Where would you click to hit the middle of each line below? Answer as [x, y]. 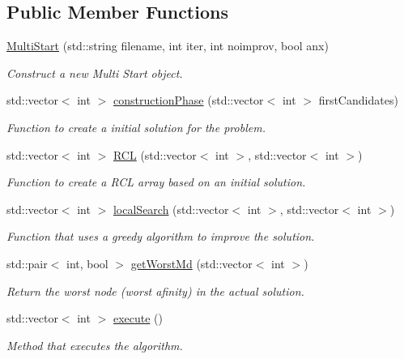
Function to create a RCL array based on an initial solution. [156, 182]
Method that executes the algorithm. [95, 345]
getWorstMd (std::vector [191, 263]
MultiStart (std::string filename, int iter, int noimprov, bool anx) [168, 46]
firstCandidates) [358, 100]
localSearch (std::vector [171, 209]
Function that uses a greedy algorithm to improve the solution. [161, 236]
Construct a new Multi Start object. [95, 73]
